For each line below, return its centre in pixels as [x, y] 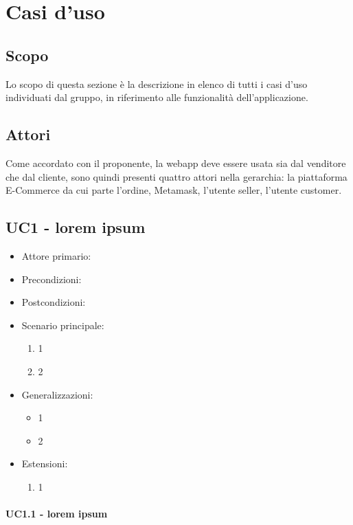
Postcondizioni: [54, 302]
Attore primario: [56, 255]
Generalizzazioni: [57, 394]
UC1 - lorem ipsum [76, 227]
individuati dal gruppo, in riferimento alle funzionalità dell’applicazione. [157, 97]
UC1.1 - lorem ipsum [57, 514]
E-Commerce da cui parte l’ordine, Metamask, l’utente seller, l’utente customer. [174, 190]
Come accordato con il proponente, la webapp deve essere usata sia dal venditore [176, 163]
